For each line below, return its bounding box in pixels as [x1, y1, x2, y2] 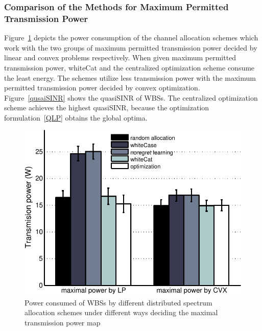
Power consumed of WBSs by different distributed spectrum [25, 297, 212, 308]
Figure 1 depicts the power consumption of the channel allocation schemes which [4, 32, 258, 43]
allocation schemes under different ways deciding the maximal [25, 307, 218, 318]
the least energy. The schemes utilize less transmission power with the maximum [4, 72, 256, 83]
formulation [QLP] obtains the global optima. [4, 112, 148, 123]
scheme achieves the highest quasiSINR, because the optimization [4, 102, 209, 113]
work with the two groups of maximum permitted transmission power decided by [4, 42, 257, 53]
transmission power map [25, 317, 101, 327]
